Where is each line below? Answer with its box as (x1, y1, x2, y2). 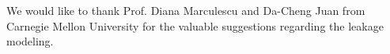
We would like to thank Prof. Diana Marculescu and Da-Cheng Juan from (6, 2, 365, 18)
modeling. (6, 33, 54, 49)
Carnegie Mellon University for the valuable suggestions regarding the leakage (6, 17, 384, 34)
